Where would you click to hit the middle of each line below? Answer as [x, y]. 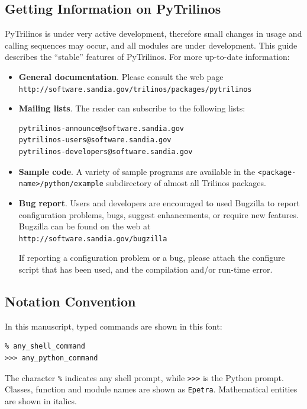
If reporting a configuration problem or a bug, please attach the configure [152, 258]
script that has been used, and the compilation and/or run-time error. [146, 269]
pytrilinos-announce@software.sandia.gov [101, 128]
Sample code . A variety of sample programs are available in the [137, 171]
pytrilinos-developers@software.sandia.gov [106, 152]
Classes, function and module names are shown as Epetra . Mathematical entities [151, 389]
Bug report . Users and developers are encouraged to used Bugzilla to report [159, 202]
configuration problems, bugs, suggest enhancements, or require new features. [159, 214]
